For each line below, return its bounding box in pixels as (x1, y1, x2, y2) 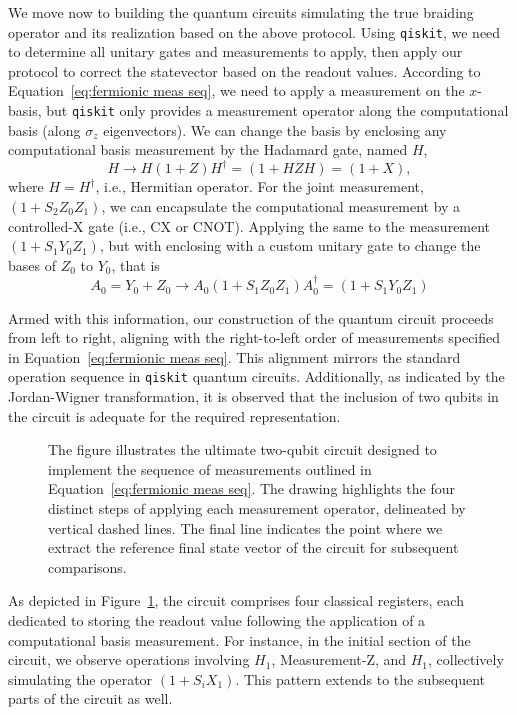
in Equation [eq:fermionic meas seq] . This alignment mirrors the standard (8, 346, 461, 367)
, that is (111, 254, 160, 275)
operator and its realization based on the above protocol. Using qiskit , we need (8, 21, 501, 42)
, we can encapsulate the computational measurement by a (101, 195, 461, 216)
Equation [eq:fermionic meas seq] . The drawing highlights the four (48, 478, 455, 499)
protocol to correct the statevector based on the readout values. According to (8, 60, 481, 81)
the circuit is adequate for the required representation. (8, 405, 341, 426)
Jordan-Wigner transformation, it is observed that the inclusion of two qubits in (8, 386, 499, 407)
